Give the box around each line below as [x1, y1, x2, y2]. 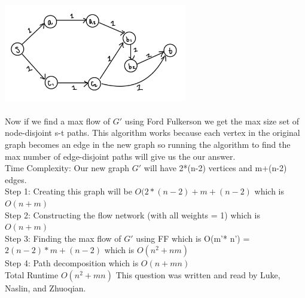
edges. [5, 173, 27, 186]
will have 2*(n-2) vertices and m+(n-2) [144, 162, 287, 174]
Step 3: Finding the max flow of [5, 232, 121, 244]
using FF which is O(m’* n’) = [136, 232, 250, 244]
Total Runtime [5, 268, 59, 281]
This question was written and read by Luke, [115, 268, 280, 281]
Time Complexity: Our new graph [5, 162, 130, 174]
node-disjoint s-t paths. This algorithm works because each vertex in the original [5, 126, 300, 139]
